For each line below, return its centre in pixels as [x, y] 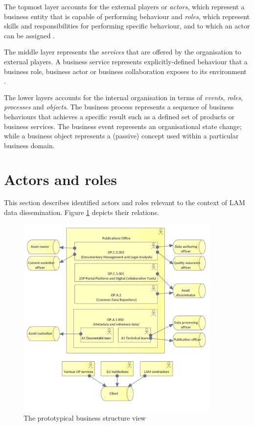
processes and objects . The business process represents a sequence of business [119, 107]
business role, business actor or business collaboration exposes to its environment [125, 71]
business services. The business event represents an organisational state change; [123, 126]
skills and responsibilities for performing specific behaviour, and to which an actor [127, 26]
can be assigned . [29, 35]
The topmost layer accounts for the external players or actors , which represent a [124, 6]
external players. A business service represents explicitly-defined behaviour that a [126, 61]
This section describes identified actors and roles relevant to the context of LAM [125, 202]
